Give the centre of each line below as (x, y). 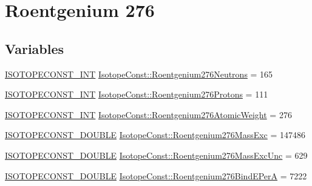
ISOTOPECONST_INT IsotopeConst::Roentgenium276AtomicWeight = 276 (148, 114)
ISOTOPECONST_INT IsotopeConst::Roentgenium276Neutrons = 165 (139, 74)
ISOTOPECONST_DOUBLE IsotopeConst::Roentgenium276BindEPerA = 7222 (156, 175)
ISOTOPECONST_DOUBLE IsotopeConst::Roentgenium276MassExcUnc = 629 (156, 155)
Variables (35, 48)
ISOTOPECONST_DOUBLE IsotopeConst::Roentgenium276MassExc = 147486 (155, 135)
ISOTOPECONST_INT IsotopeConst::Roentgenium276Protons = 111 (137, 94)
